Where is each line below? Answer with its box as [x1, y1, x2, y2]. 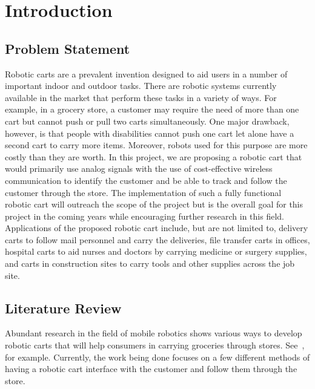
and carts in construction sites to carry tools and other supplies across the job [5, 257, 295, 270]
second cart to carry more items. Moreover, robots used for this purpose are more [5, 139, 308, 151]
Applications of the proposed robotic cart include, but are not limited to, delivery [5, 221, 308, 234]
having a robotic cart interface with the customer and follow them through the [5, 362, 297, 375]
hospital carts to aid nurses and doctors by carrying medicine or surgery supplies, [5, 245, 307, 258]
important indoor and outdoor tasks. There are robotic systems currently [5, 79, 277, 92]
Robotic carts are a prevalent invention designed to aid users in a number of [5, 67, 288, 80]
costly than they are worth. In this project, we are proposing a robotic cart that [5, 150, 302, 163]
